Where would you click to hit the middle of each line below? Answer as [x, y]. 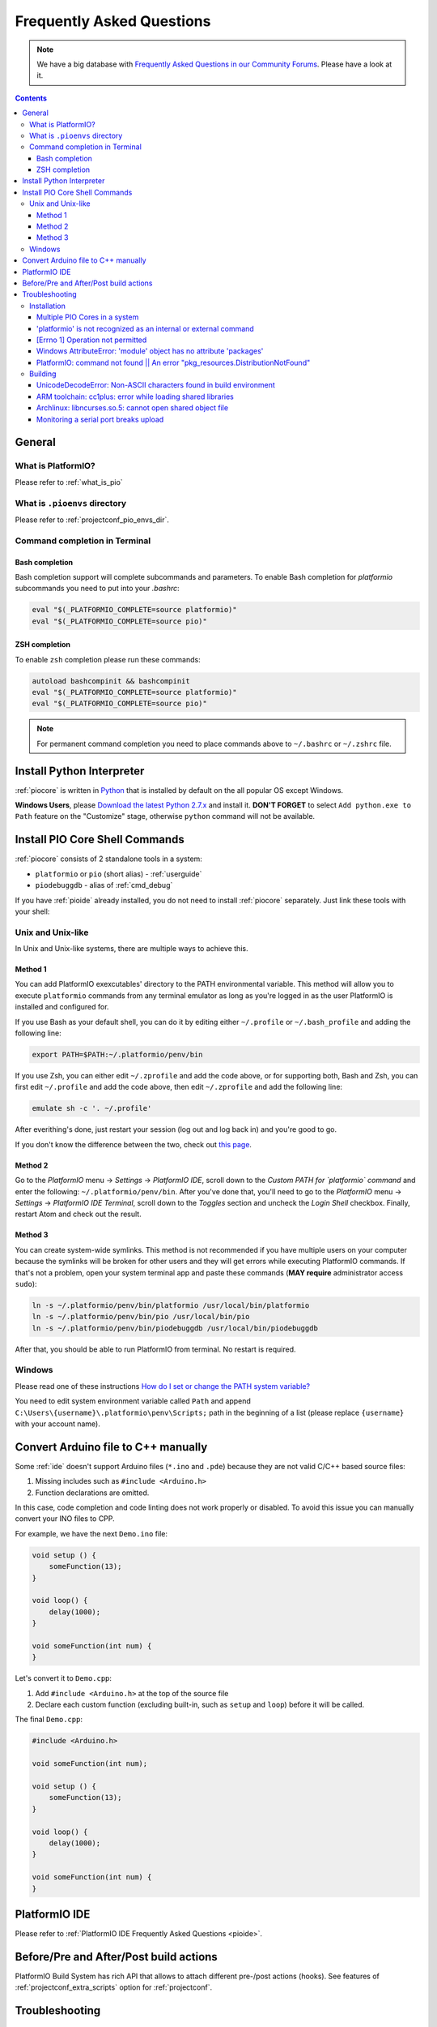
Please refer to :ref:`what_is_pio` [69, 482]
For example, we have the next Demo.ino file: [91, 1533]
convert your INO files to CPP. [65, 1519]
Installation [48, 306]
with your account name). [57, 1424]
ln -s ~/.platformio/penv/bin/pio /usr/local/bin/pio [141, 1317]
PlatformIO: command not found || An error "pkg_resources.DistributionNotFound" [174, 362]
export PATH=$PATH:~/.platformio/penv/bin [117, 1055]
